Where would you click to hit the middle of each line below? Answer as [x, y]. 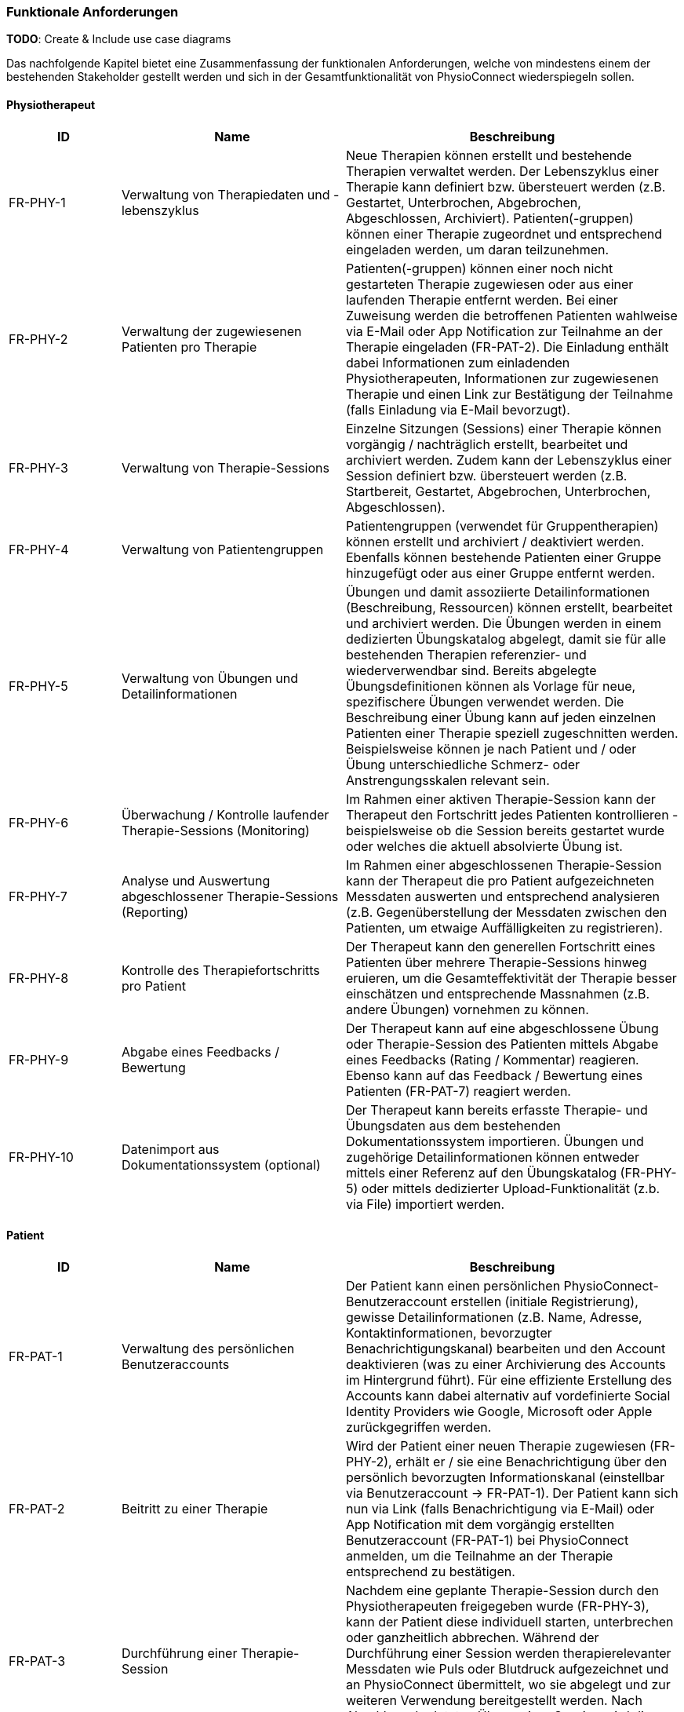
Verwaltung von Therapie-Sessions [225, 467]
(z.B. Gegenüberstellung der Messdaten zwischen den [506, 912]
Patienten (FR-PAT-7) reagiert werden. [458, 1091]
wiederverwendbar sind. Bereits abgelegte [471, 670]
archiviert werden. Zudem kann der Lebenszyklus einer [509, 460]
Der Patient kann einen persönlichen [453, 1285]
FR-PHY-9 [39, 1059]
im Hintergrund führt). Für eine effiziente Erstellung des [509, 1380]
